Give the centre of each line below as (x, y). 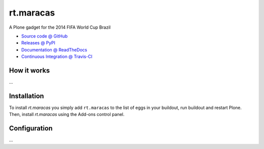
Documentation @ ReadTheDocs (54, 50)
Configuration (31, 128)
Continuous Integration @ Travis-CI (57, 56)
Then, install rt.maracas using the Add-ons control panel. (67, 114)
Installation (26, 96)
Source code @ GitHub (44, 36)
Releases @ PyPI (38, 43)
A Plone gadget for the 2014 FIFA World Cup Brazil (60, 27)
